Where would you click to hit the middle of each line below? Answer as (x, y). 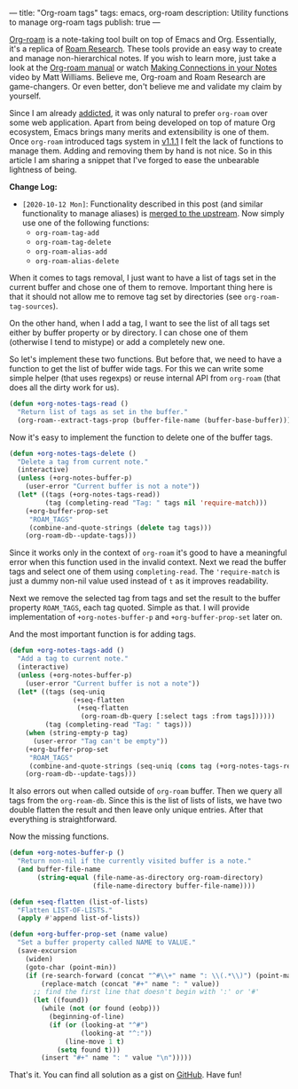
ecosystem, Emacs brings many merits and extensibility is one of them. (139, 132)
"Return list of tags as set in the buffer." (103, 411)
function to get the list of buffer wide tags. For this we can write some (137, 368)
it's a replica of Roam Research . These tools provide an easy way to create (146, 49)
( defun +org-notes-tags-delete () (73, 453)
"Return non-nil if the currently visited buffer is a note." (134, 861)
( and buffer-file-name (59, 869)
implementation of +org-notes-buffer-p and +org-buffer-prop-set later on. (146, 617)
